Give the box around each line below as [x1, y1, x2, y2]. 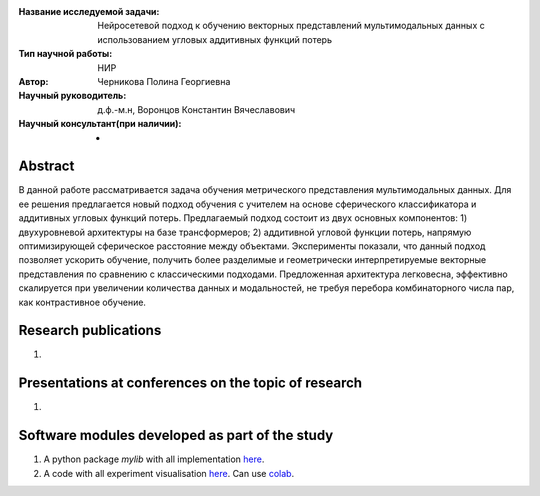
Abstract [18, 158, 75, 175]
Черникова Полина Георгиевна [97, 75, 231, 87]
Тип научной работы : [18, 48, 113, 60]
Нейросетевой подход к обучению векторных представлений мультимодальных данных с [97, 20, 485, 32]
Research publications [18, 322, 162, 339]
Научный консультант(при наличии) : [18, 118, 182, 130]
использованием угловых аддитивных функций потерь [97, 33, 332, 45]
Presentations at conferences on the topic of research [18, 375, 363, 392]
